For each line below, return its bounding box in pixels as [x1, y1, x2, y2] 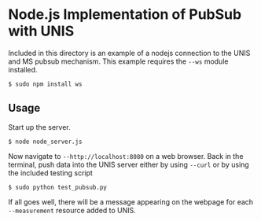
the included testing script [8, 168, 93, 178]
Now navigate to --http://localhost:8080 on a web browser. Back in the [8, 151, 244, 160]
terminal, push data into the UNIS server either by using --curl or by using [8, 160, 249, 169]
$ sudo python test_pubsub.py [8, 183, 108, 191]
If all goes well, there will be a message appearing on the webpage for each [8, 197, 254, 206]
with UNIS [8, 22, 75, 40]
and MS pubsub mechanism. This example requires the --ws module [8, 57, 229, 66]
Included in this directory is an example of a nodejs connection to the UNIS [8, 48, 251, 57]
